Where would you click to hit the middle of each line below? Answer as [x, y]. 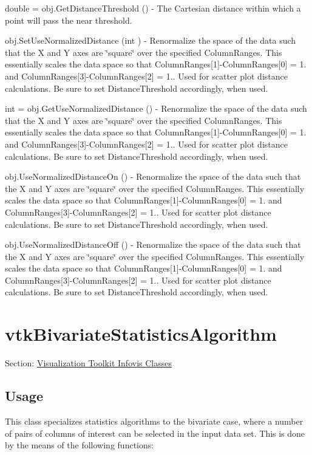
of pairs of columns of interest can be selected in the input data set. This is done [155, 433]
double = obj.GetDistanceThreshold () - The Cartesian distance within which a [153, 8]
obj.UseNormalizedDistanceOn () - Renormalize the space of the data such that [153, 176]
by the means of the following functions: [80, 445]
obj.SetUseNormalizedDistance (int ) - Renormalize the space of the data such [151, 40]
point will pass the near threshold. [69, 20]
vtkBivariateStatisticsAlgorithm [141, 334]
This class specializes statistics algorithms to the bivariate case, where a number [154, 421]
